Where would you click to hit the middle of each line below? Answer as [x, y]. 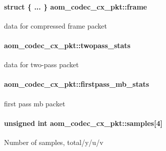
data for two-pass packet [41, 64]
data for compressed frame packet [55, 25]
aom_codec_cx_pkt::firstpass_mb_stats [77, 84]
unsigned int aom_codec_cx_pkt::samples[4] [83, 123]
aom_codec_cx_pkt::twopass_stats [67, 45]
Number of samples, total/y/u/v [54, 142]
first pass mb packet [35, 103]
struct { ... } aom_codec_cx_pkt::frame [75, 6]
